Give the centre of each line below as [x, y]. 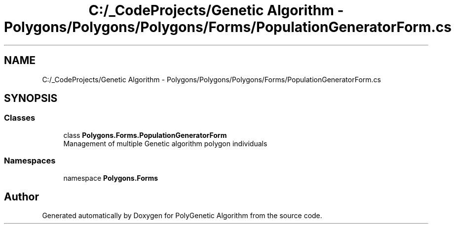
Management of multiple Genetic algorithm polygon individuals [165, 143]
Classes [20, 118]
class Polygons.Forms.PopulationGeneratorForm [145, 135]
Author [21, 196]
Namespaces [30, 161]
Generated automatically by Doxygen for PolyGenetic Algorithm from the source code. [182, 216]
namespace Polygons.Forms [111, 178]
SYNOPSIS [31, 98]
